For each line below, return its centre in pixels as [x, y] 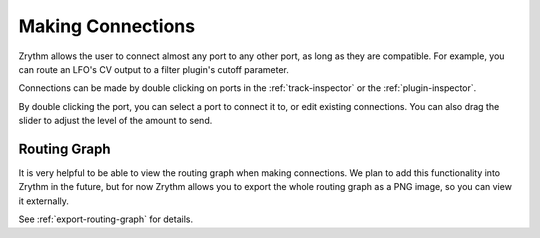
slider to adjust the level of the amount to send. [115, 121]
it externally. [44, 201]
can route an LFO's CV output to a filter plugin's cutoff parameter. [153, 69]
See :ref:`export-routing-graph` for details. [106, 219]
